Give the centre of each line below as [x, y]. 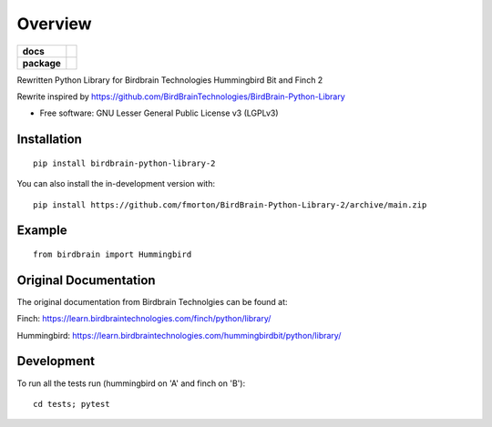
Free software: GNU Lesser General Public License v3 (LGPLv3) [159, 113]
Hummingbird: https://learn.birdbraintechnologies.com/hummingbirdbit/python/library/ [179, 335]
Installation [49, 140]
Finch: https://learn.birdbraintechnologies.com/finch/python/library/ [144, 319]
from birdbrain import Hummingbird [113, 254]
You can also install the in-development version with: [116, 184]
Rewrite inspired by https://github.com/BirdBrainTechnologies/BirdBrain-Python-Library [181, 97]
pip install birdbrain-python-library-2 [124, 163]
